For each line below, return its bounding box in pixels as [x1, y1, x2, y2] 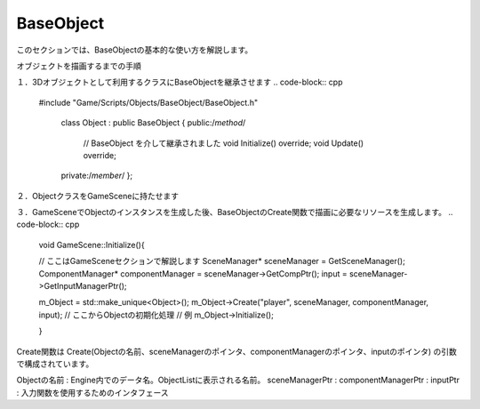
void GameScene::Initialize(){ [38, 239, 146, 250]
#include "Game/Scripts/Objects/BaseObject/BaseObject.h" [38, 97, 258, 108]
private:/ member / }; [60, 170, 133, 181]
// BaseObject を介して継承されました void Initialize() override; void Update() [83, 138, 364, 148]
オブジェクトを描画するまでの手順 [16, 60, 141, 71]
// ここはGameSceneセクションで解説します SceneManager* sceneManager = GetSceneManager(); [38, 256, 406, 267]
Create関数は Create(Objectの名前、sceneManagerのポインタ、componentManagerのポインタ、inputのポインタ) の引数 [16, 346, 458, 357]
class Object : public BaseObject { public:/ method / [60, 117, 246, 128]
